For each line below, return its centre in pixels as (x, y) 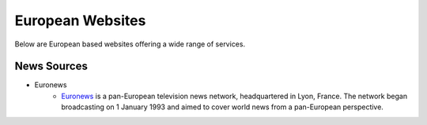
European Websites (80, 20)
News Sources (51, 66)
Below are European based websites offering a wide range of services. (130, 44)
